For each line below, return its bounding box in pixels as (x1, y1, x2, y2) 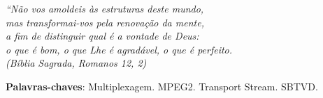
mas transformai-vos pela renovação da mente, (6, 15, 204, 29)
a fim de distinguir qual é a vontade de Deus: (6, 28, 199, 43)
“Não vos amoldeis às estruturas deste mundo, (6, 1, 204, 15)
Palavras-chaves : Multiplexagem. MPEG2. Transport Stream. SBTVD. (6, 79, 318, 93)
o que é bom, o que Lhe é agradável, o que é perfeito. (6, 42, 233, 56)
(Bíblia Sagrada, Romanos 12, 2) (6, 56, 147, 70)
